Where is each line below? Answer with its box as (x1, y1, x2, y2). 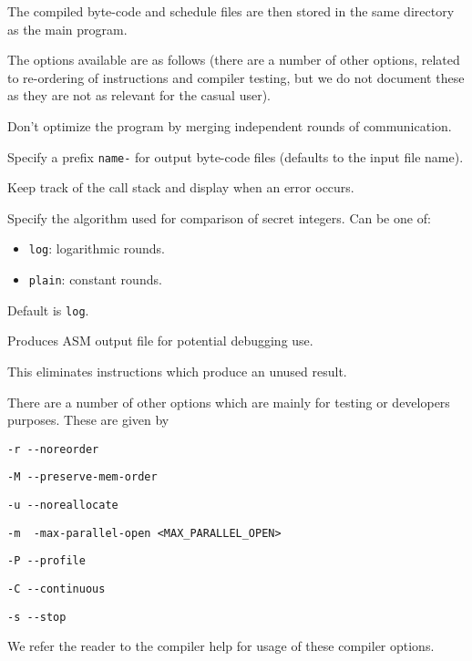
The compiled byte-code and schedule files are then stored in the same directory (7, 2, 455, 20)
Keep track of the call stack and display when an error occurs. (7, 178, 354, 197)
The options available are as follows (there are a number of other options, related (7, 50, 460, 69)
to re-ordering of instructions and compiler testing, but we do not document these (7, 67, 465, 87)
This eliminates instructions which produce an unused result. (7, 361, 347, 380)
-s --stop (7, 610, 67, 624)
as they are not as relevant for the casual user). (7, 86, 271, 105)
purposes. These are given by (7, 410, 169, 429)
